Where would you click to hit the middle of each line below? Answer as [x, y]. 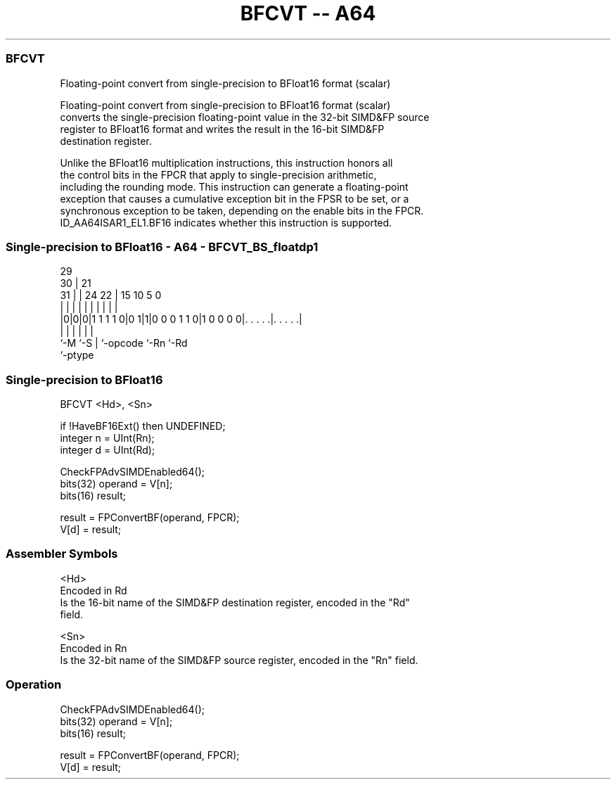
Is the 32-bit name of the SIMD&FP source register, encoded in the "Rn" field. [239, 660]
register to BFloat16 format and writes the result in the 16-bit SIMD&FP [222, 129]
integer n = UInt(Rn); [107, 438]
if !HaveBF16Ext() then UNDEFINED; [143, 426]
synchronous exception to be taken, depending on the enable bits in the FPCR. [242, 210]
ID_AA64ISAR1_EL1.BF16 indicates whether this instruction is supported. [226, 222]
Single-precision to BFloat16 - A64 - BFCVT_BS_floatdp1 [162, 247]
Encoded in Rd [94, 590]
